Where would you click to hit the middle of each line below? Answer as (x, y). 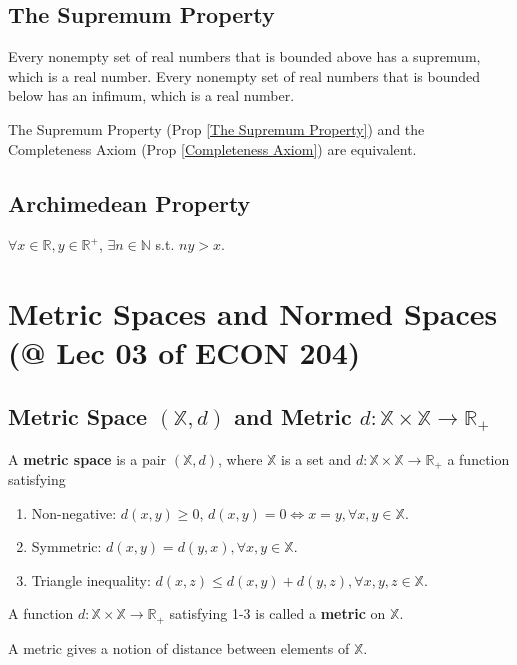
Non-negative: (74, 512)
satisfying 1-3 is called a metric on (277, 613)
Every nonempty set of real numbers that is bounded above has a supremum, (244, 56)
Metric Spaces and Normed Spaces (253, 313)
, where (240, 458)
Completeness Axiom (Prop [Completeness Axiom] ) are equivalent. (212, 148)
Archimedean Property (129, 202)
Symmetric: (66, 546)
